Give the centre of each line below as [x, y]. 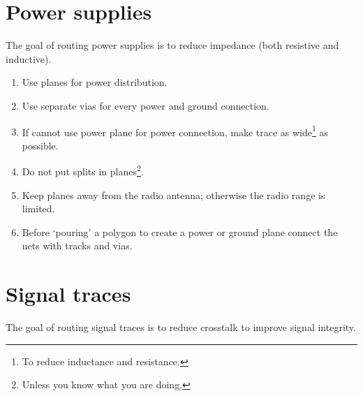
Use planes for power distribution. [95, 82]
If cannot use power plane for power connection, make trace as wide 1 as [175, 131]
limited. [38, 208]
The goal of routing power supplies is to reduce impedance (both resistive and [172, 45]
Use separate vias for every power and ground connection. [146, 105]
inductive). [29, 58]
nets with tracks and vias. [77, 245]
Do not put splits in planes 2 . [83, 170]
